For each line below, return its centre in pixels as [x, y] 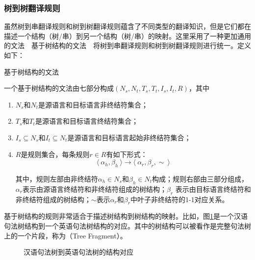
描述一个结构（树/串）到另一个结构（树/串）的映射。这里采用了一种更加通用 [127, 36]
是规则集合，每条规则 [55, 154]
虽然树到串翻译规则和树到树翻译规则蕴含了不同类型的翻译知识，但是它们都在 [127, 26]
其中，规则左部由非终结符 [57, 178]
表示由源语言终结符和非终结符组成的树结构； [94, 189]
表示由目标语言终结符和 [213, 189]
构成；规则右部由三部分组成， [200, 178]
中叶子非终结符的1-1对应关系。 [179, 199]
